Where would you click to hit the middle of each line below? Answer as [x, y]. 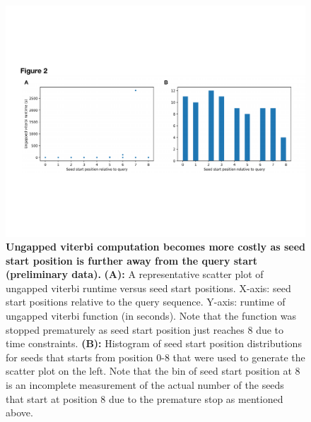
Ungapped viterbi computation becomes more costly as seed [155, 247]
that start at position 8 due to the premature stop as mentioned [145, 398]
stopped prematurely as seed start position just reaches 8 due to [145, 329]
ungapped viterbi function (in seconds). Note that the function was [151, 316]
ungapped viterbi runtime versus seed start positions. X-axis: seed [148, 288]
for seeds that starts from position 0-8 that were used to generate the [155, 357]
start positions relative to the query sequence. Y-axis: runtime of [146, 302]
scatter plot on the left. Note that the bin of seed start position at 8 [153, 371]
